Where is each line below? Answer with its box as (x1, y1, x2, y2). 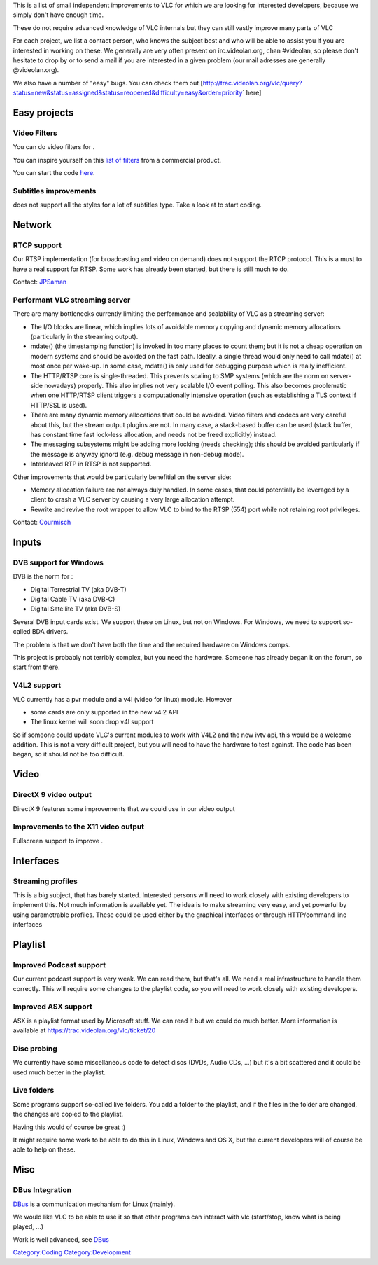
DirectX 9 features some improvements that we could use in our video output (13, 804, 235, 813)
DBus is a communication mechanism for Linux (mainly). (13, 1200, 175, 1208)
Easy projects (13, 106, 74, 118)
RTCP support (13, 240, 62, 250)
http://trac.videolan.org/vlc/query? (202, 78, 302, 87)
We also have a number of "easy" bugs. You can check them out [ (13, 78, 203, 87)
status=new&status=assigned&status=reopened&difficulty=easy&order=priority (13, 88, 243, 97)
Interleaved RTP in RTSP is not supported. (30, 459, 152, 469)
